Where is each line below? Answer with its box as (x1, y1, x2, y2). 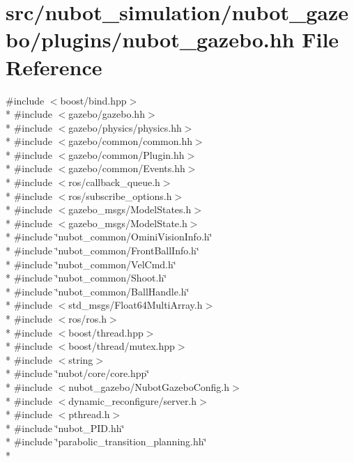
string (68, 352, 93, 367)
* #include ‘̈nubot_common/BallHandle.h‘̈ (6, 284, 190, 298)
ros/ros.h (68, 311, 107, 325)
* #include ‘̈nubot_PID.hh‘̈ (6, 420, 125, 435)
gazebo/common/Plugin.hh (68, 147, 185, 162)
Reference (6, 52, 102, 81)
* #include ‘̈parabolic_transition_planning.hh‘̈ (6, 434, 207, 449)
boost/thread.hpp (68, 325, 144, 339)
